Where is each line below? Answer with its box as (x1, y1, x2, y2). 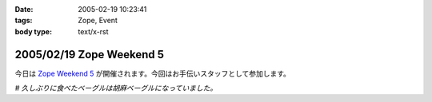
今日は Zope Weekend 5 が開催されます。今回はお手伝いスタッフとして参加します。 (14, 69, 291, 78)
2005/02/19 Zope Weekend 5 (14, 48, 164, 61)
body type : (14, 26, 52, 36)
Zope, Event (78, 16, 118, 25)
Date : (14, 5, 34, 14)
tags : (14, 16, 33, 25)
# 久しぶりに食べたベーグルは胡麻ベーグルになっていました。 (14, 84, 218, 93)
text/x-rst (78, 26, 109, 36)
